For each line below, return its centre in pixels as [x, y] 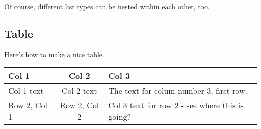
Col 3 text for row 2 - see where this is [176, 105]
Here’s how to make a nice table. [54, 54]
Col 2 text [79, 91]
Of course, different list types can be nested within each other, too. [107, 6]
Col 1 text [26, 91]
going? [120, 117]
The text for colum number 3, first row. [178, 91]
